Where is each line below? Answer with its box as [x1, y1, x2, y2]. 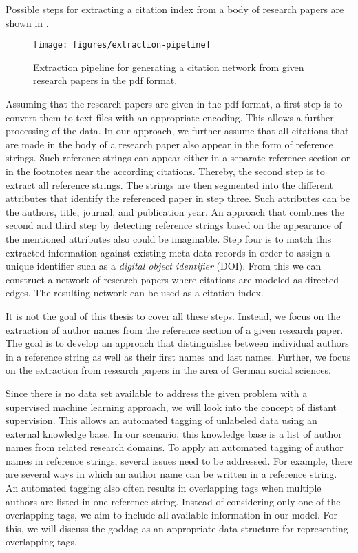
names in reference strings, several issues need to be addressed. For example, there [6, 453, 352, 467]
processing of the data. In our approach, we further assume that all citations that [6, 123, 349, 138]
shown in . [6, 15, 49, 30]
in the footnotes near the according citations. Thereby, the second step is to [6, 164, 325, 178]
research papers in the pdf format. [33, 73, 178, 88]
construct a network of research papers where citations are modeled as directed [6, 272, 339, 286]
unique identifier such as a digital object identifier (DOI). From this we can [6, 259, 322, 273]
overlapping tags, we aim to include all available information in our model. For [6, 507, 337, 522]
